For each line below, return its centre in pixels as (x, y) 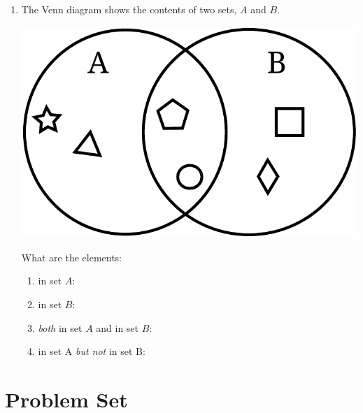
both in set (60, 327)
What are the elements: (72, 257)
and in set (118, 327)
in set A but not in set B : (92, 351)
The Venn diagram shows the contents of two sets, (129, 9)
